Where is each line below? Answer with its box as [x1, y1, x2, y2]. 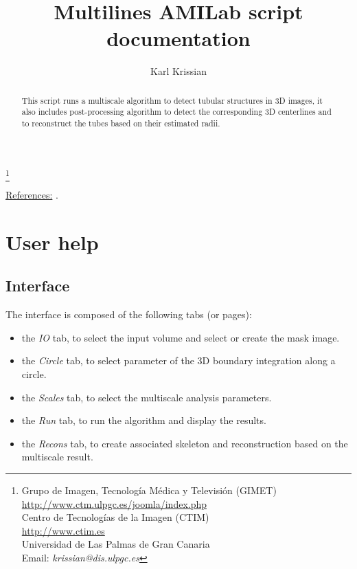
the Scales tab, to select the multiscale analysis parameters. [21, 390, 272, 404]
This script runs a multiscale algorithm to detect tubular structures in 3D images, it [21, 94, 323, 106]
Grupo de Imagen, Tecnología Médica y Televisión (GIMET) [21, 482, 277, 497]
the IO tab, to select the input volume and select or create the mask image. [21, 330, 340, 344]
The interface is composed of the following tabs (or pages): [5, 307, 252, 322]
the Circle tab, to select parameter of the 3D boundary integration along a [21, 353, 336, 368]
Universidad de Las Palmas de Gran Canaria [21, 537, 210, 551]
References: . [5, 188, 58, 201]
